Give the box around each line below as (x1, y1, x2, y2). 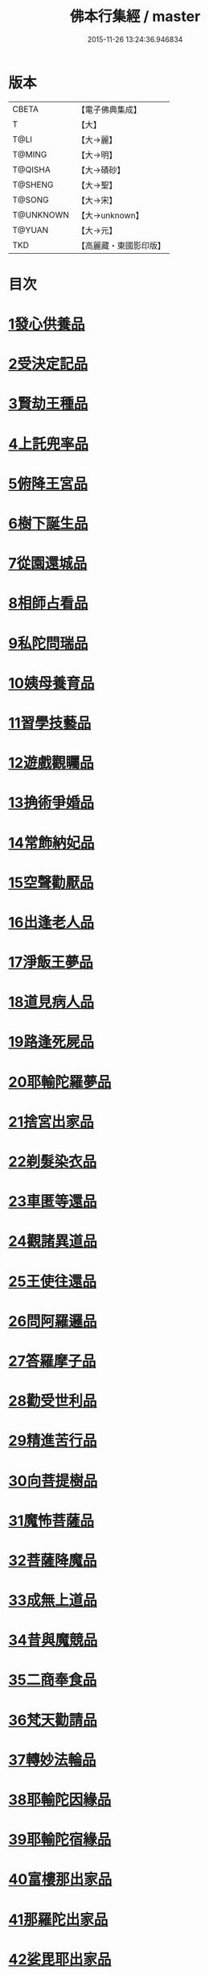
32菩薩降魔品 (8, 1551, 97, 1570)
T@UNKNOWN (12, 209, 70, 220)
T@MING (12, 148, 47, 160)
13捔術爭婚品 (8, 794, 95, 812)
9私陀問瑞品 (8, 634, 88, 653)
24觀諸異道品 (8, 1232, 98, 1251)
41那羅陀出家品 (8, 1911, 109, 1928)
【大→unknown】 (76, 210, 144, 221)
